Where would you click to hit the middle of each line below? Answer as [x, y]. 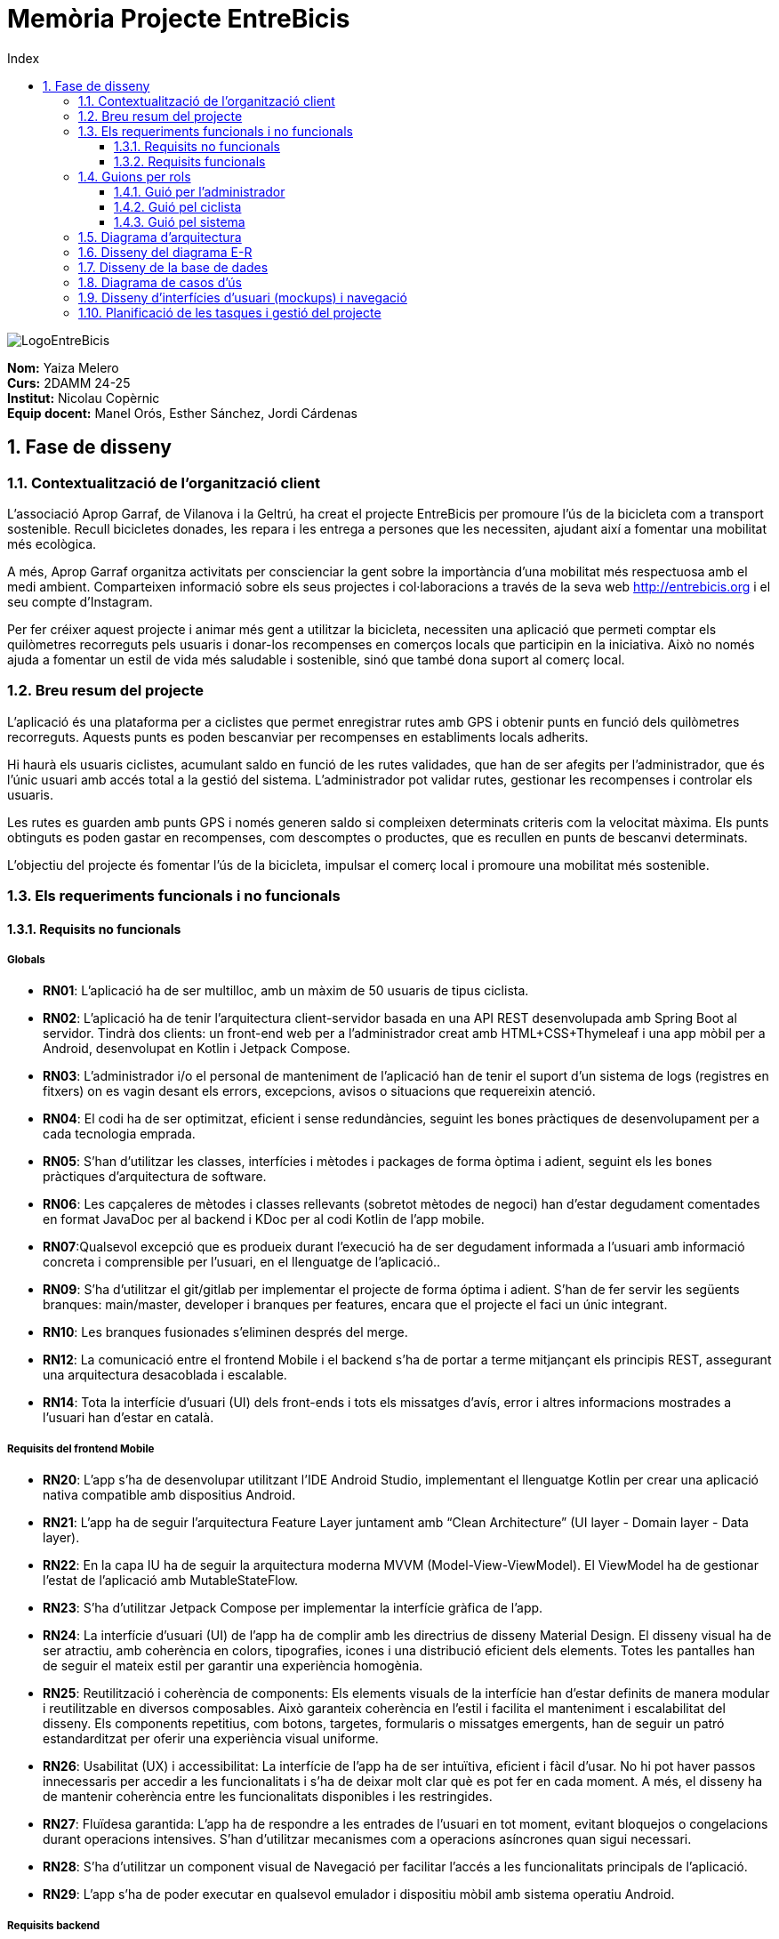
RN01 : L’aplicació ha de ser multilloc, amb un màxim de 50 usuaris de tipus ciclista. [286, 991]
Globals [26, 960]
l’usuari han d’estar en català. [128, 1418]
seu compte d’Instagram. [80, 601]
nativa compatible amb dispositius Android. [169, 1495]
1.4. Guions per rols [135, 176]
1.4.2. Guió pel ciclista [178, 206]
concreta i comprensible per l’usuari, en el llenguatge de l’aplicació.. [242, 1262]
